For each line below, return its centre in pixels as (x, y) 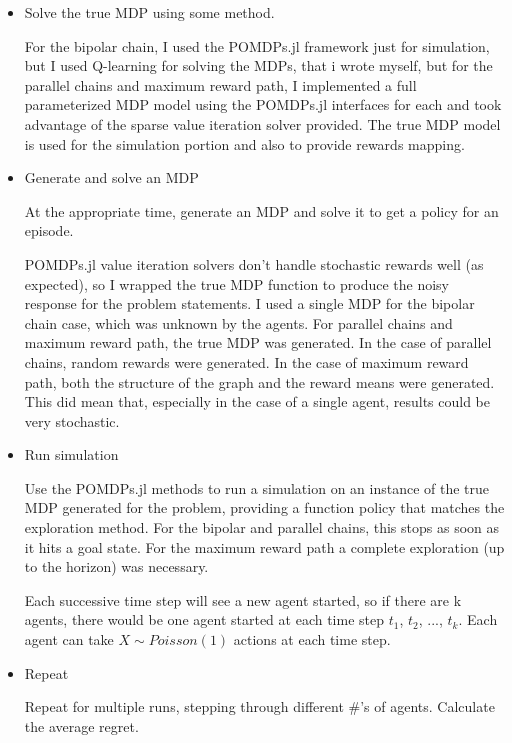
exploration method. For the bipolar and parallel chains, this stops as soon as (262, 527)
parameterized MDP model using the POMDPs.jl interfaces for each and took (263, 104)
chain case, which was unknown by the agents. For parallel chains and (238, 322)
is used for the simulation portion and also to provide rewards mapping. (244, 143)
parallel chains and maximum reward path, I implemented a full (220, 84)
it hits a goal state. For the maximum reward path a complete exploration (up (264, 546)
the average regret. (81, 725)
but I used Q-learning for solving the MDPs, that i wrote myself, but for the (258, 65)
